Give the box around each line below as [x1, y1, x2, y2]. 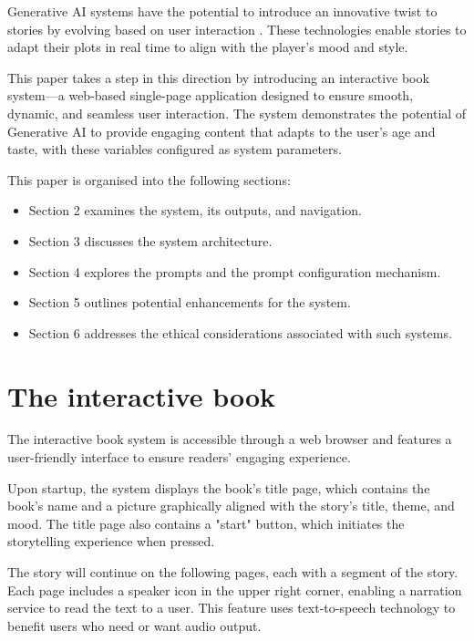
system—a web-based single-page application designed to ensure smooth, [7, 86, 414, 105]
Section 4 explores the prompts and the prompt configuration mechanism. [28, 262, 441, 281]
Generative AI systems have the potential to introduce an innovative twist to [7, 2, 438, 20]
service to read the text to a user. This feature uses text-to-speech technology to [7, 598, 456, 617]
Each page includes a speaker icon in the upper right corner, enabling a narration [7, 580, 462, 599]
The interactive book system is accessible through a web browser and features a [7, 429, 452, 449]
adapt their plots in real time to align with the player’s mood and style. [7, 37, 408, 57]
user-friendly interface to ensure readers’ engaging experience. [7, 448, 351, 467]
